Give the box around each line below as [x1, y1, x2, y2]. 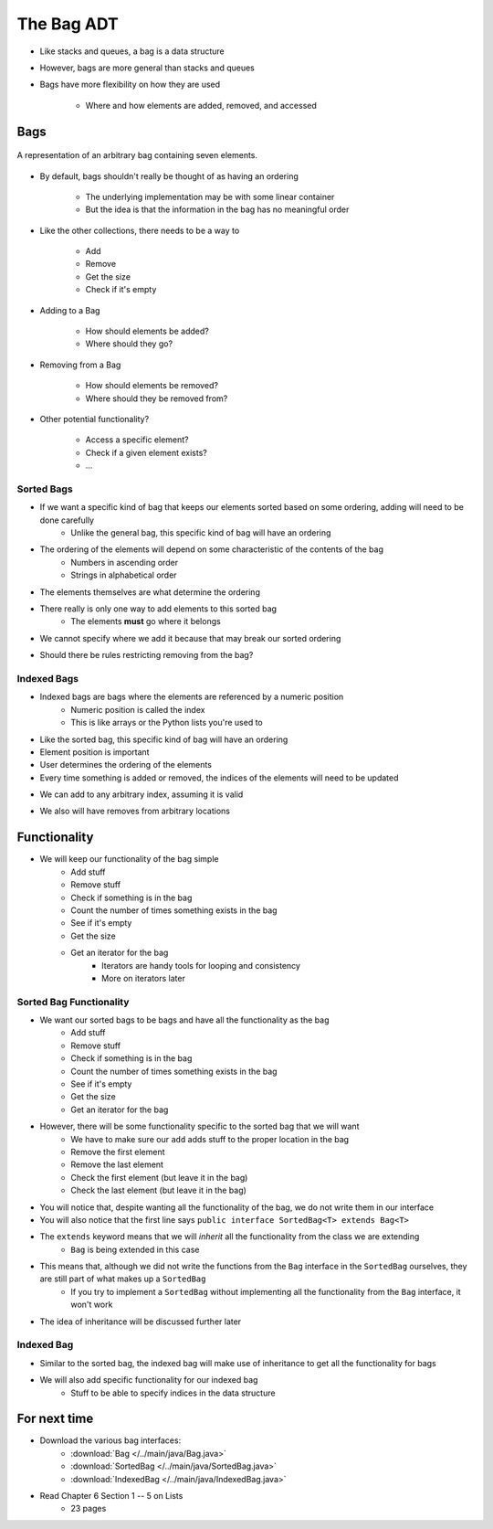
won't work [70, 1299, 113, 1311]
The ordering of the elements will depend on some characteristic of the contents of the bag [39, 544, 383, 555]
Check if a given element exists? [85, 447, 207, 458]
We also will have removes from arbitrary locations [39, 805, 230, 817]
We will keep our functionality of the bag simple [39, 854, 219, 865]
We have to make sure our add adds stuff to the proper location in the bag [70, 1133, 350, 1144]
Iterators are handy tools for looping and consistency [101, 960, 301, 971]
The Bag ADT [16, 14, 119, 34]
